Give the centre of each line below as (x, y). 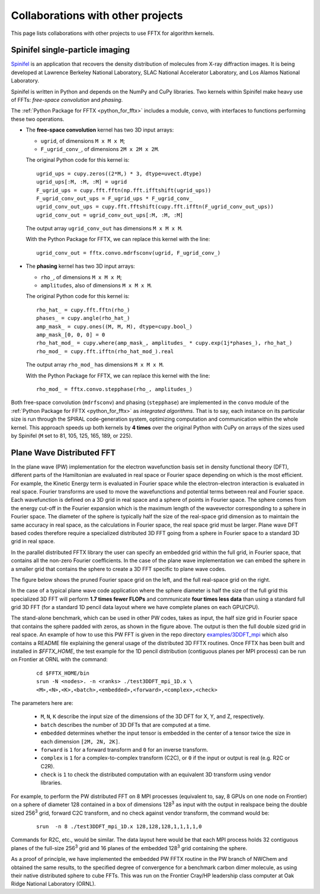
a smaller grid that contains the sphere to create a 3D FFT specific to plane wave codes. (119, 569)
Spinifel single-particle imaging (71, 50)
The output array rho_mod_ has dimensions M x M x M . (95, 365)
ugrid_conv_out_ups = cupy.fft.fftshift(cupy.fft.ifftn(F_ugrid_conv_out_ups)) (155, 207)
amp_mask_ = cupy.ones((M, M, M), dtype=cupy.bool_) (114, 326)
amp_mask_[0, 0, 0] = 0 (71, 335)
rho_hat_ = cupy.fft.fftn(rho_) (83, 310)
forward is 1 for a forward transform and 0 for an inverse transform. (124, 749)
